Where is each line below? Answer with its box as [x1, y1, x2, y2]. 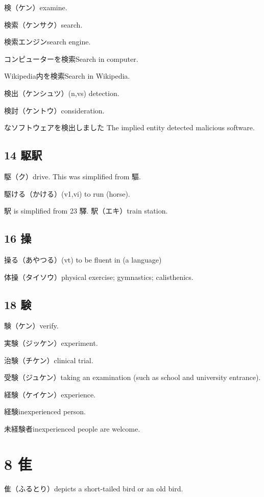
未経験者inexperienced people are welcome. [4, 423, 140, 434]
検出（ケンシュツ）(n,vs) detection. [4, 87, 119, 98]
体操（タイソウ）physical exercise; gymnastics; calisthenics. [4, 271, 194, 282]
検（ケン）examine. [4, 2, 67, 12]
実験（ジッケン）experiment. [4, 337, 98, 348]
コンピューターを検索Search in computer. [4, 53, 138, 64]
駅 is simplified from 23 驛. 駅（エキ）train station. [4, 205, 168, 216]
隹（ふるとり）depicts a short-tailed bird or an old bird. [4, 483, 183, 493]
